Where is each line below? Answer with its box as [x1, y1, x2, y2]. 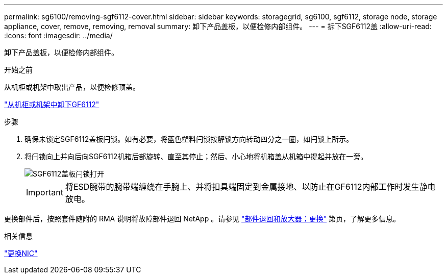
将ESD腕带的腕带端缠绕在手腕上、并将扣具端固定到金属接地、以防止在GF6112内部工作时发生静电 [65, 182, 436, 192]
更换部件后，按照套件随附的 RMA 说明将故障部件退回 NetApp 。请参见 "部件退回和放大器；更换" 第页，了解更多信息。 [4, 214, 401, 223]
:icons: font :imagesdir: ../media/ [4, 31, 113, 40]
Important [26, 187, 63, 197]
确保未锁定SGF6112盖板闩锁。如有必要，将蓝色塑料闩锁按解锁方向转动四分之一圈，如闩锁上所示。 [24, 135, 354, 143]
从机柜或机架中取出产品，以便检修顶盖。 [4, 83, 140, 91]
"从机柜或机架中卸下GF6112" [4, 100, 100, 109]
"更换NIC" [4, 249, 38, 258]
